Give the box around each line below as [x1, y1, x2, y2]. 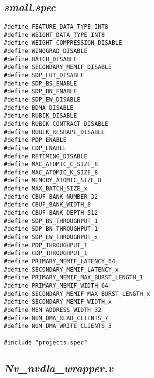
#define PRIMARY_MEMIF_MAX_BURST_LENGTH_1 [4, 274, 143, 281]
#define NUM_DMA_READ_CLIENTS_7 [4, 314, 108, 322]
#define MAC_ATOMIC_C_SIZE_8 [4, 161, 98, 168]
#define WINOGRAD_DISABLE [4, 47, 87, 54]
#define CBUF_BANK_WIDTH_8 [4, 201, 91, 208]
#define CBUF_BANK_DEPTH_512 [4, 209, 98, 217]
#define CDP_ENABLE [4, 144, 67, 152]
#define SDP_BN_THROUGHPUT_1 [4, 225, 98, 233]
